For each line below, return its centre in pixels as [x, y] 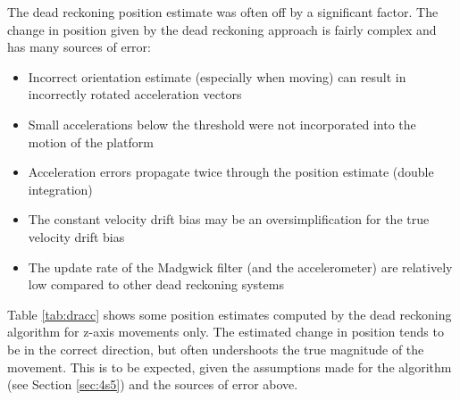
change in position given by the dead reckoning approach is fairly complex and [222, 29]
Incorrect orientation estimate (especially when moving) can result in [217, 76]
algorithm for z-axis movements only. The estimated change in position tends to [226, 332]
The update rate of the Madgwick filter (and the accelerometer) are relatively [240, 267]
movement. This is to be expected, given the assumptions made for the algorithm [230, 367]
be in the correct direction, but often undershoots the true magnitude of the [216, 349]
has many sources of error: [79, 47]
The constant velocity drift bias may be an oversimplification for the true [229, 219]
